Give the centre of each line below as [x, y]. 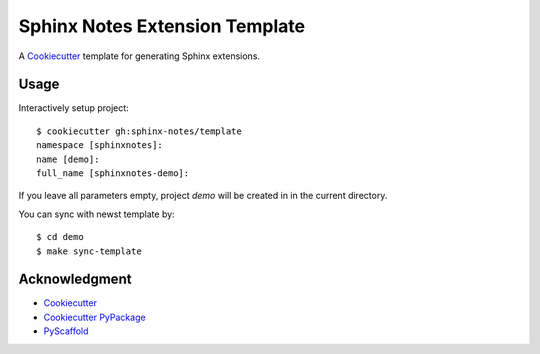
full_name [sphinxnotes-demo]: [113, 173]
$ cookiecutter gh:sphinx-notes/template [139, 131]
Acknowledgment [75, 279]
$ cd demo [60, 237]
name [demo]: [68, 159]
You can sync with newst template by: [96, 214]
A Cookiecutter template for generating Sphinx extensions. [139, 56]
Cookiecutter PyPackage [94, 317]
